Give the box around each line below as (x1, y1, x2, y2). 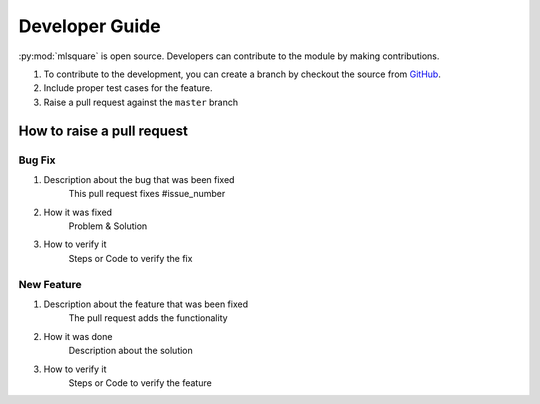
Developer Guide (18, 15, 161, 37)
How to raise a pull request (18, 122, 189, 139)
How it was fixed (43, 206, 113, 218)
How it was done (43, 330, 113, 342)
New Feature (18, 277, 82, 291)
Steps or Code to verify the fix (68, 252, 193, 264)
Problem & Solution (68, 220, 148, 232)
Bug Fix (18, 153, 56, 167)
